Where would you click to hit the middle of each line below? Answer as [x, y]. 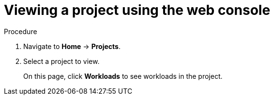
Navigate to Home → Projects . [72, 46]
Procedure [21, 31]
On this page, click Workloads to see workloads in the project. [123, 76]
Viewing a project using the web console [137, 10]
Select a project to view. [61, 61]
